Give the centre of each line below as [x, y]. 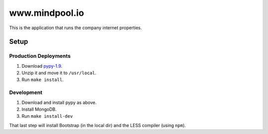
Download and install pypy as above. [59, 102]
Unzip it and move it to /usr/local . [59, 73]
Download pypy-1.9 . [42, 66]
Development [26, 92]
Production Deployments [40, 56]
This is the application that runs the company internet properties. [75, 28]
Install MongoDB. [39, 109]
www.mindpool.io [47, 13]
